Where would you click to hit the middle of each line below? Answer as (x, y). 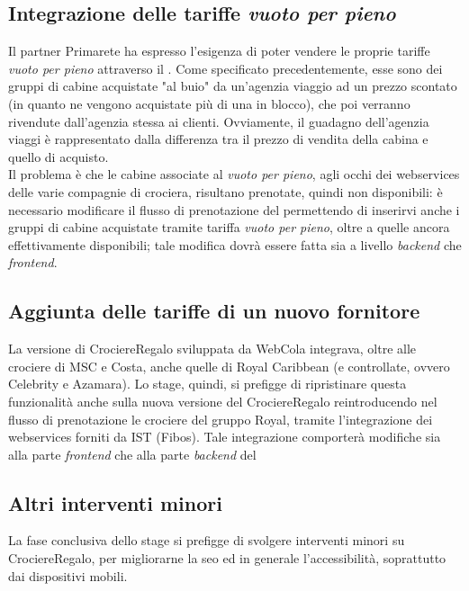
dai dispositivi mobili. (68, 575)
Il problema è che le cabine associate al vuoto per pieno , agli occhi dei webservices (234, 174)
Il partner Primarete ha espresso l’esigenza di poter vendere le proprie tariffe (219, 51)
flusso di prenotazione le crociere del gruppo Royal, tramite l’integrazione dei (221, 419)
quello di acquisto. (59, 156)
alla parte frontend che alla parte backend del (132, 454)
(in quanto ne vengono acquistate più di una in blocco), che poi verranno (209, 103)
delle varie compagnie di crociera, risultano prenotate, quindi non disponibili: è (225, 191)
